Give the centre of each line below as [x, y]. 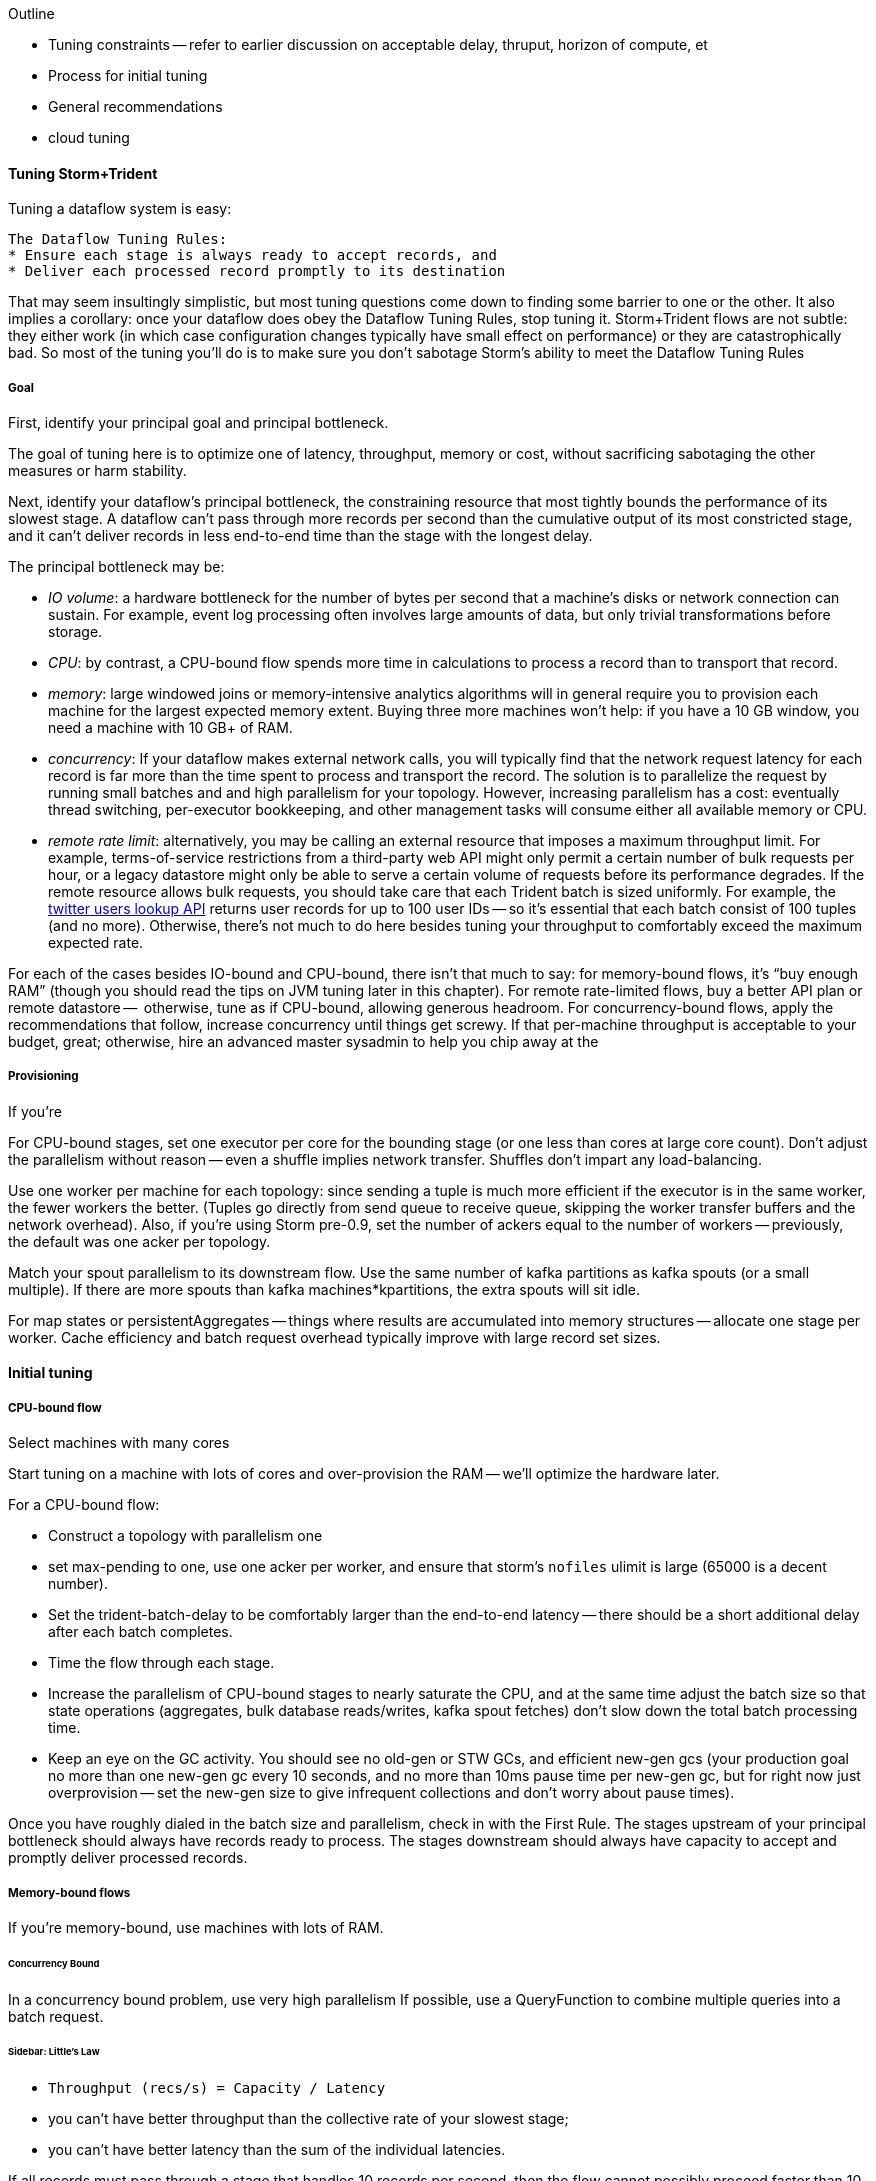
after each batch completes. [140, 1632]
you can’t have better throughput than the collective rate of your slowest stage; [308, 2119]
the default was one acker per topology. [139, 1241]
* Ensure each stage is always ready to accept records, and [252, 255]
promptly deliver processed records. [128, 1858]
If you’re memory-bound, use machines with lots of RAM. [196, 1927]
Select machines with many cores [119, 1443]
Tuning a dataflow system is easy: [120, 209]
